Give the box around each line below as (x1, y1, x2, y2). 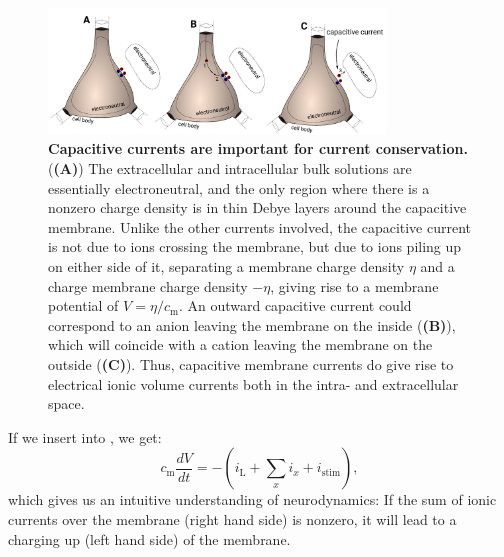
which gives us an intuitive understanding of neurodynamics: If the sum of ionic (8, 489, 497, 510)
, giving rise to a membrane (270, 275, 439, 296)
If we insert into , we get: (8, 426, 162, 447)
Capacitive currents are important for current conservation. (48, 138, 468, 159)
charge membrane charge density (48, 275, 248, 296)
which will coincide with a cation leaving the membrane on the (48, 334, 433, 355)
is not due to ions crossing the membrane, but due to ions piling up (48, 236, 462, 257)
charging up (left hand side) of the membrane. (8, 528, 291, 549)
